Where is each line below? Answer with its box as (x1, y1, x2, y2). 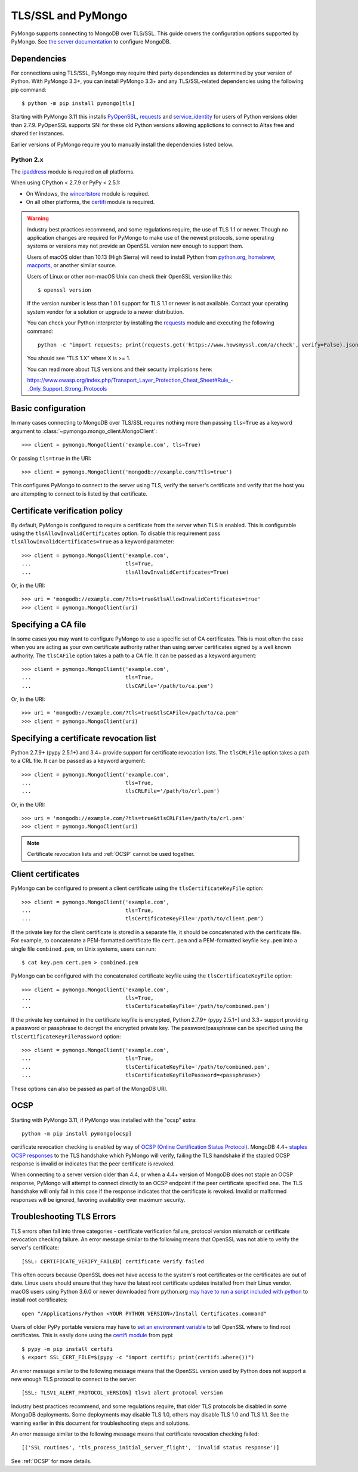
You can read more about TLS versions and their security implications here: (27, 366, 213, 373)
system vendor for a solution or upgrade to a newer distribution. (27, 308, 184, 316)
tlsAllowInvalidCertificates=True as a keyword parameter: (11, 538, 174, 545)
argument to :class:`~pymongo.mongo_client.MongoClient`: (11, 427, 158, 435)
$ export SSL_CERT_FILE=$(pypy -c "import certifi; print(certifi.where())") (21, 1354, 255, 1361)
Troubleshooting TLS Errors (11, 1211, 116, 1222)
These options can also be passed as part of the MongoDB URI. (11, 1085, 168, 1092)
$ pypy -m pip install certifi (21, 1346, 113, 1352)
